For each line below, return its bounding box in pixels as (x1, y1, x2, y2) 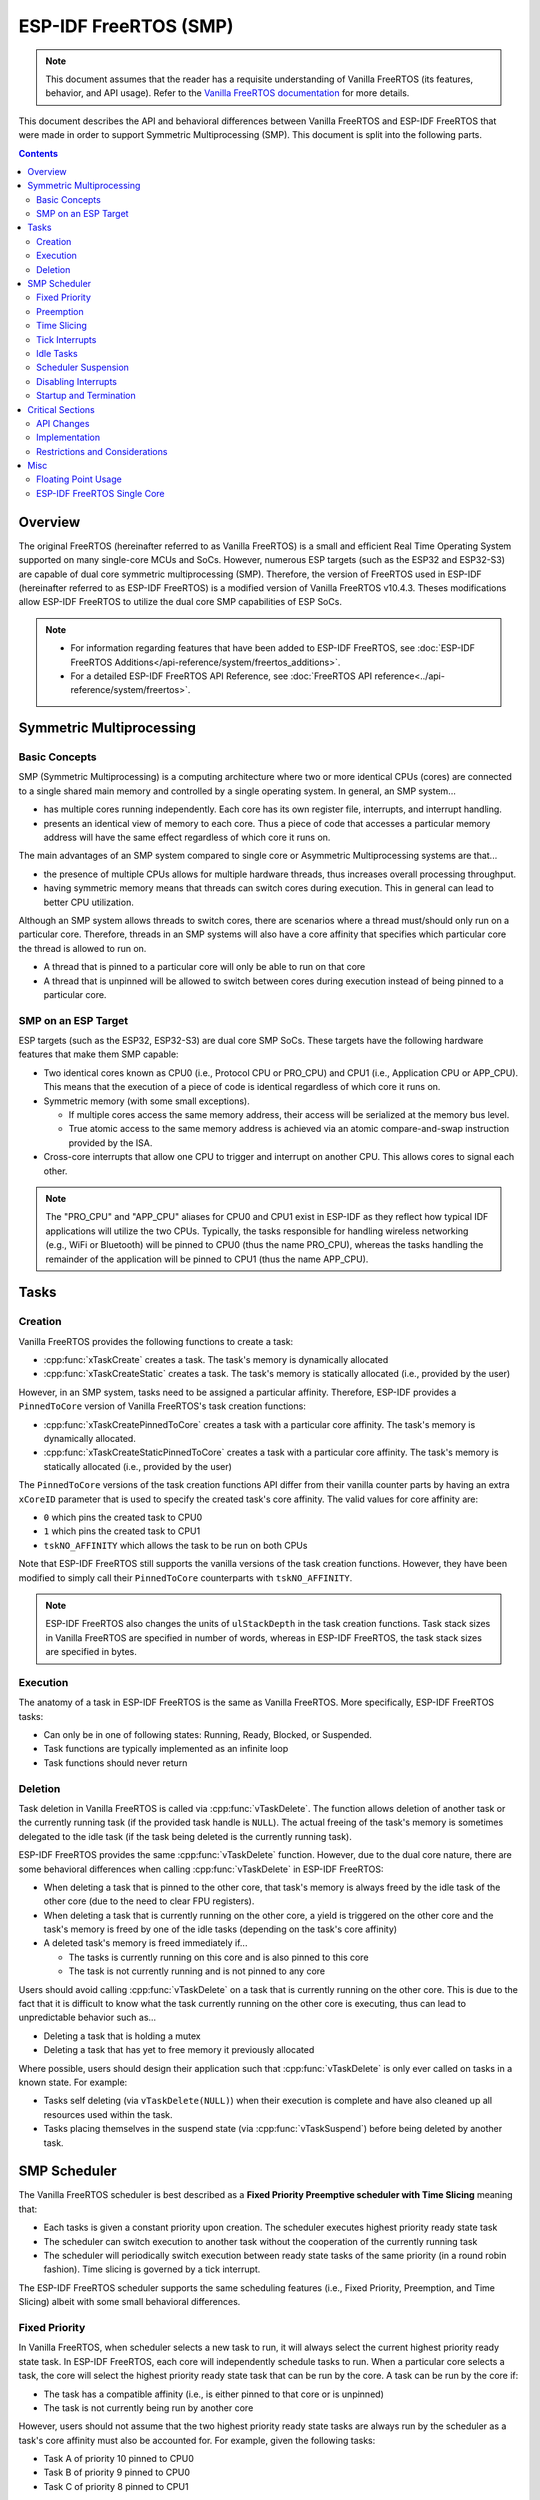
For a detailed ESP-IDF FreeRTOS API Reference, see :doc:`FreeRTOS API (70, 670, 373, 682)
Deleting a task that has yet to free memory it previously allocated (43, 2044, 315, 2056)
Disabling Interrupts (36, 375, 117, 387)
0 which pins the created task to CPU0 (43, 1511, 203, 1523)
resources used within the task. (43, 2108, 174, 2120)
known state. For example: (18, 2076, 128, 2088)
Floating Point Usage (36, 473, 122, 485)
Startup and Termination (36, 390, 137, 402)
